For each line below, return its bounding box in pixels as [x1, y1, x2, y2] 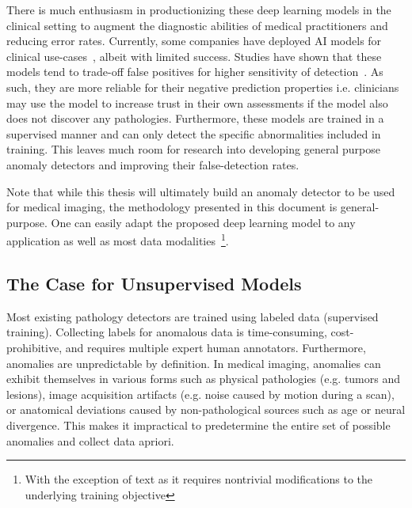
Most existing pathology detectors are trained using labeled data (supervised [6, 308, 379, 324]
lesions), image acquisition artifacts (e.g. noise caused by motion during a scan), [6, 385, 395, 402]
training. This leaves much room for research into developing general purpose [6, 141, 380, 157]
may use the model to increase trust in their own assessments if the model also [6, 94, 388, 111]
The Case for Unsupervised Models [6, 271, 302, 295]
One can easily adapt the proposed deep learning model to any [51, 214, 356, 230]
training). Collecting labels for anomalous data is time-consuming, [6, 324, 327, 340]
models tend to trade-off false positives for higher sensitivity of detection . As [6, 63, 383, 80]
